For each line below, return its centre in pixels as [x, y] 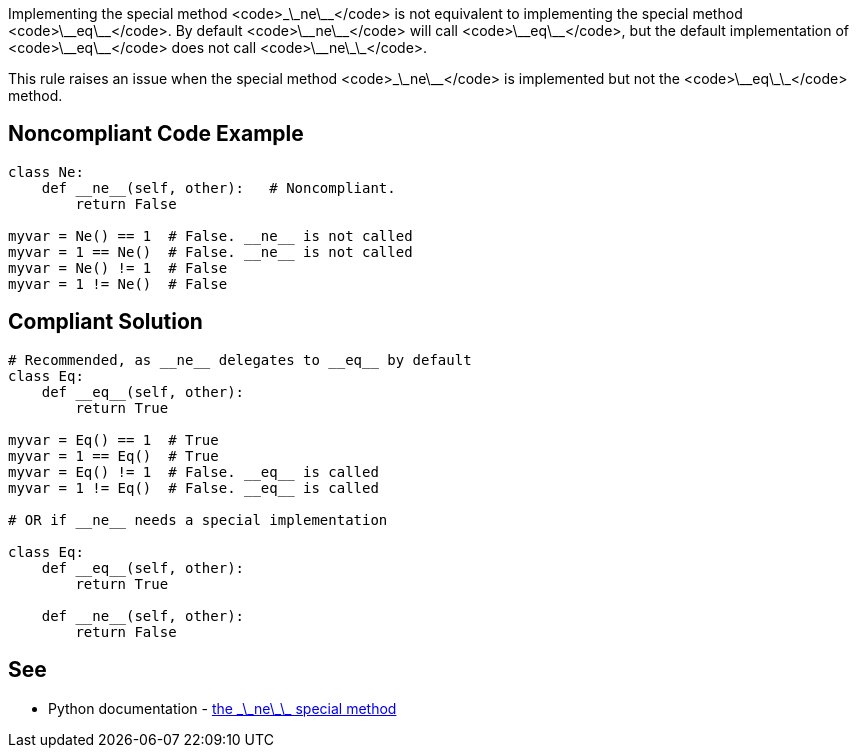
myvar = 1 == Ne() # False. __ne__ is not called [210, 251]
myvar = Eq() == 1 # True [113, 439]
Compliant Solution [105, 322]
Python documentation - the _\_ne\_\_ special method [222, 708]
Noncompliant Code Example [156, 134]
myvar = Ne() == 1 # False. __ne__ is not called [210, 235]
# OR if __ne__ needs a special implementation [198, 519]
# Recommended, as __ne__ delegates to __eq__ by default [240, 359]
